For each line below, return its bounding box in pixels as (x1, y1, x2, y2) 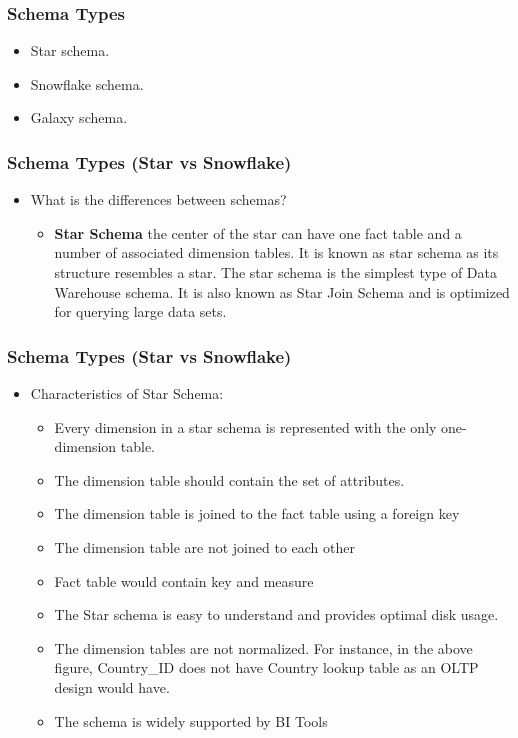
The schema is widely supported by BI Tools (54, 710, 328, 731)
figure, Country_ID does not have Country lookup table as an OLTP (54, 657, 479, 678)
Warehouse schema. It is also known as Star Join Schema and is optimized (54, 281, 510, 302)
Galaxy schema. (30, 107, 128, 128)
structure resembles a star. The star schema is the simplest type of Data (54, 262, 497, 282)
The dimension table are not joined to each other (54, 536, 355, 557)
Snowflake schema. (30, 73, 144, 94)
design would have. (54, 676, 170, 697)
